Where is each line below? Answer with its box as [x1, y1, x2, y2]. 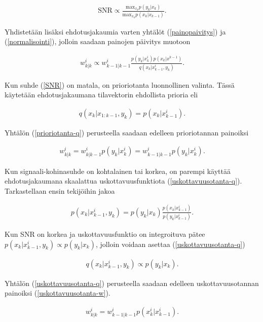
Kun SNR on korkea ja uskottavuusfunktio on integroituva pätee [5, 229, 205, 239]
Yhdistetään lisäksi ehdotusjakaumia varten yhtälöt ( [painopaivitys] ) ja [5, 26, 226, 37]
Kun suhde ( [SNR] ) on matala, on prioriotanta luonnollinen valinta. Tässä [5, 79, 235, 90]
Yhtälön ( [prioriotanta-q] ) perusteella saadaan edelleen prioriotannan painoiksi [5, 127, 249, 137]
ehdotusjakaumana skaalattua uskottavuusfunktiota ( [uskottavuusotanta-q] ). [5, 175, 242, 186]
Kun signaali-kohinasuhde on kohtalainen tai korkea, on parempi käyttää [5, 165, 231, 176]
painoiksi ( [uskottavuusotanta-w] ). [5, 288, 110, 298]
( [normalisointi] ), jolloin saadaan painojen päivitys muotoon [5, 36, 191, 47]
